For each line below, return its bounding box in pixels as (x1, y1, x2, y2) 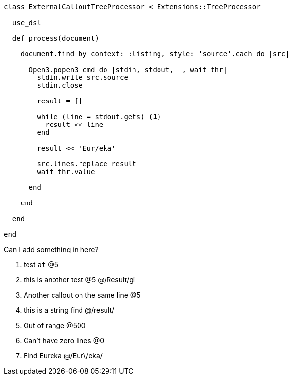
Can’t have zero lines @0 (24, 336, 105, 345)
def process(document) (12, 34, 99, 42)
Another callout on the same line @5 (24, 291, 141, 299)
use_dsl (12, 19, 41, 26)
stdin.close (37, 81, 83, 89)
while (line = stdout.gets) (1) (37, 113, 161, 121)
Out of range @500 (24, 321, 86, 329)
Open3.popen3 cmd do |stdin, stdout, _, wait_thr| (28, 66, 228, 74)
